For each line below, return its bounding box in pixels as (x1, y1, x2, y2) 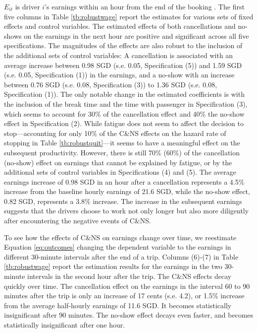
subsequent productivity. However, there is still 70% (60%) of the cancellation (4, 147, 240, 157)
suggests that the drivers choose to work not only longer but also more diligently (4, 205, 249, 216)
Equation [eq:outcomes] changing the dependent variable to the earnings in (4, 242, 231, 252)
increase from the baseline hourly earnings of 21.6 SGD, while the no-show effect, (4, 186, 250, 197)
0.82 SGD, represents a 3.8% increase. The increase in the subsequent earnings (4, 196, 242, 206)
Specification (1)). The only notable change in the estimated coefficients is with (4, 89, 245, 99)
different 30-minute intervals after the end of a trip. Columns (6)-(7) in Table (4, 251, 239, 262)
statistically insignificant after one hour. (4, 320, 125, 330)
